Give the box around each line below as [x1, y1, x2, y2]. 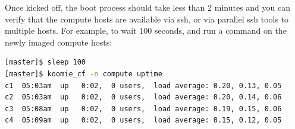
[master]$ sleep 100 [5, 58, 86, 67]
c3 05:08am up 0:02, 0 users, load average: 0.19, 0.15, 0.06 [5, 104, 282, 113]
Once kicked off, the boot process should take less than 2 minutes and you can [5, 1, 290, 13]
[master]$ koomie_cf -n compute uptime [5, 69, 162, 78]
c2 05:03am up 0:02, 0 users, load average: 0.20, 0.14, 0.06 [5, 93, 282, 102]
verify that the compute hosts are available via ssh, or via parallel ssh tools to [5, 12, 289, 25]
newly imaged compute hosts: [5, 36, 112, 48]
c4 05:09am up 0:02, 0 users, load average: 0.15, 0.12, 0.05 [5, 116, 282, 125]
